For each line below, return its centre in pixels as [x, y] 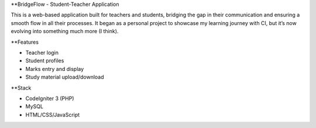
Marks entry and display [55, 69]
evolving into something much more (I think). [65, 31]
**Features [25, 42]
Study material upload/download [65, 77]
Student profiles [45, 61]
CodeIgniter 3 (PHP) [50, 98]
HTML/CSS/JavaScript [53, 115]
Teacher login [42, 52]
